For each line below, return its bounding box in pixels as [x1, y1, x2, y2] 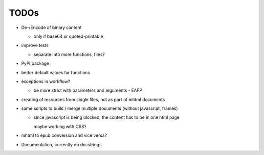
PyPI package [21, 60, 49, 66]
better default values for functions [21, 69, 90, 76]
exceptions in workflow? [21, 78, 70, 84]
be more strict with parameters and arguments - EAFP [33, 87, 143, 93]
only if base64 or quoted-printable [33, 33, 103, 39]
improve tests [21, 42, 49, 49]
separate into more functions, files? [33, 52, 105, 57]
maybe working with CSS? [33, 123, 87, 129]
